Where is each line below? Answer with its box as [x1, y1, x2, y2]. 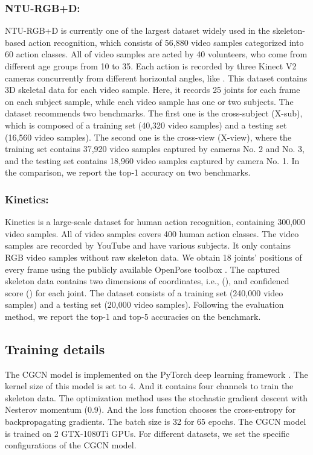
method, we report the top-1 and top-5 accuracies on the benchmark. [5, 310, 261, 322]
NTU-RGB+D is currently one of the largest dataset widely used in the [5, 24, 270, 37]
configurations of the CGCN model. [5, 439, 137, 451]
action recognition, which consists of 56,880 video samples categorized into [28, 36, 304, 48]
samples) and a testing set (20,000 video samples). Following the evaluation [5, 298, 284, 311]
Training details [5, 339, 105, 358]
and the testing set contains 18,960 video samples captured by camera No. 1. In [5, 154, 300, 167]
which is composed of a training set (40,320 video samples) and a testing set [5, 118, 287, 131]
